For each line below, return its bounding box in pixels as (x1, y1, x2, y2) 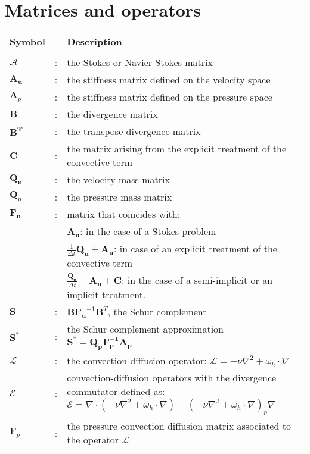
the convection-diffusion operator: (67, 353, 207, 368)
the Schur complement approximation (67, 322, 224, 336)
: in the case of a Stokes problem (80, 224, 216, 239)
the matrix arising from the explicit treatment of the (67, 142, 287, 156)
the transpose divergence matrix (67, 124, 201, 139)
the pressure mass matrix (67, 190, 172, 204)
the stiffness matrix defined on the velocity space (67, 73, 271, 87)
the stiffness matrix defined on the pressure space (67, 90, 272, 104)
